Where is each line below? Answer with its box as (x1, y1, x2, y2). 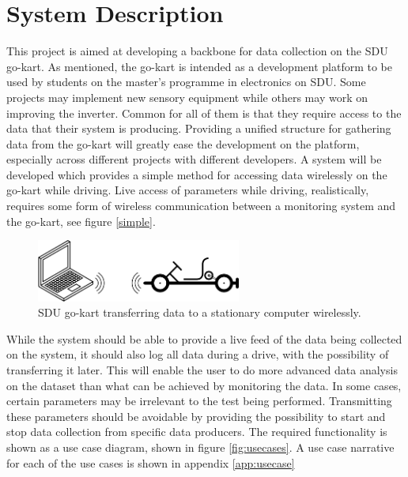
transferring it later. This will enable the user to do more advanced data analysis (6, 362, 398, 378)
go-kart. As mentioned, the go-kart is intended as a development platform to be (6, 58, 392, 74)
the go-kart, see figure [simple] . (6, 212, 156, 229)
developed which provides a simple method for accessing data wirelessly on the (6, 166, 387, 182)
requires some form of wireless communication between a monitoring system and (6, 197, 396, 214)
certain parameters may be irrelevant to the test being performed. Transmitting (6, 392, 392, 409)
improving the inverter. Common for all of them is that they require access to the (6, 104, 402, 121)
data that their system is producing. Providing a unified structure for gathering (6, 120, 391, 137)
